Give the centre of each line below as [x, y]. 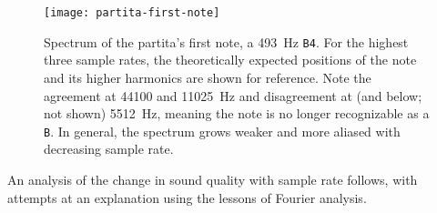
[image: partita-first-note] [132, 13]
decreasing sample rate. [109, 149]
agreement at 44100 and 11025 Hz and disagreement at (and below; [233, 95]
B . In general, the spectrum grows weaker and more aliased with [222, 131]
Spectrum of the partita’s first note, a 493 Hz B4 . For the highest [226, 41]
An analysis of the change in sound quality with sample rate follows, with [213, 179]
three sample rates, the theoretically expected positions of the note [230, 60]
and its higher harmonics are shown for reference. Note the [208, 77]
